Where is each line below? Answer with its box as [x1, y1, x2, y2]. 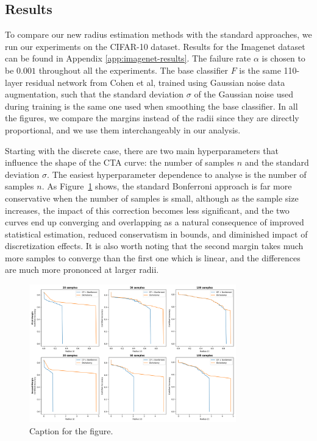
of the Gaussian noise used [194, 88, 293, 101]
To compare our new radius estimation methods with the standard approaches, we [5, 28, 312, 41]
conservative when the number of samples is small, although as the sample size [5, 191, 299, 204]
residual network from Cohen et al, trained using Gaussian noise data [25, 76, 285, 88]
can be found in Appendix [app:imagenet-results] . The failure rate [5, 52, 251, 65]
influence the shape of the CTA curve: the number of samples [5, 156, 234, 169]
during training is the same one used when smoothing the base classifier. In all [5, 99, 298, 112]
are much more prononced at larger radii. [5, 263, 159, 276]
